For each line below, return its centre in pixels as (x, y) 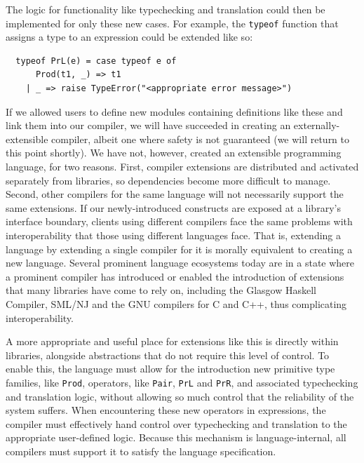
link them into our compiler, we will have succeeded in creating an (148, 125)
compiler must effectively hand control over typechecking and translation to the (176, 423)
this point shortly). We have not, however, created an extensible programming (174, 153)
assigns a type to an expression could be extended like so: (129, 37)
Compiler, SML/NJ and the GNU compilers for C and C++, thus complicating (176, 303)
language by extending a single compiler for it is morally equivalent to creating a (179, 249)
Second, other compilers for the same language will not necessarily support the (175, 194)
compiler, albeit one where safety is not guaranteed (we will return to (201, 139)
